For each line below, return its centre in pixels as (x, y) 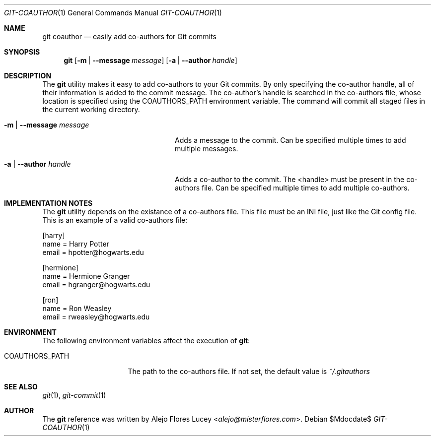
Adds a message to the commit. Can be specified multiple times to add (290, 140)
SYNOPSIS (22, 52)
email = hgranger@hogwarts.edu (96, 284)
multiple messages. (207, 149)
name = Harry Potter (76, 244)
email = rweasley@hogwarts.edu (96, 317)
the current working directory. (91, 109)
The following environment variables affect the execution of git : (146, 341)
